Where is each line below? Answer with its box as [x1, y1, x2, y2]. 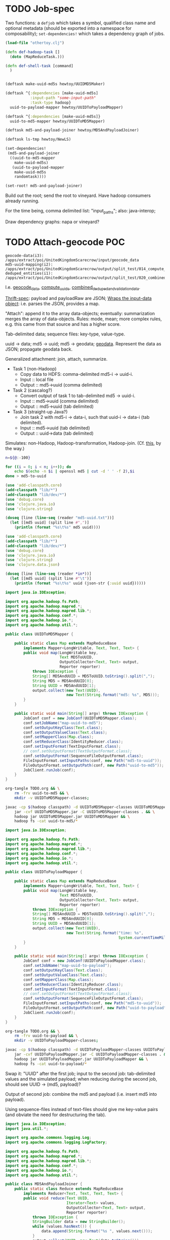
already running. [5, 198, 39, 204]
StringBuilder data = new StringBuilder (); [32, 1219, 125, 1224]
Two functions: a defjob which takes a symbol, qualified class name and [5, 20, 156, 26]
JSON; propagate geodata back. [5, 346, 73, 352]
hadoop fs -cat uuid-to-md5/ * [14, 819, 78, 824]
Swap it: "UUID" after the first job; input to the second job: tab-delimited [5, 1071, 155, 1077]
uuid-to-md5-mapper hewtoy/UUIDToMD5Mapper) [10, 118, 105, 124]
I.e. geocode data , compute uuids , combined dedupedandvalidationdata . [5, 284, 141, 291]
